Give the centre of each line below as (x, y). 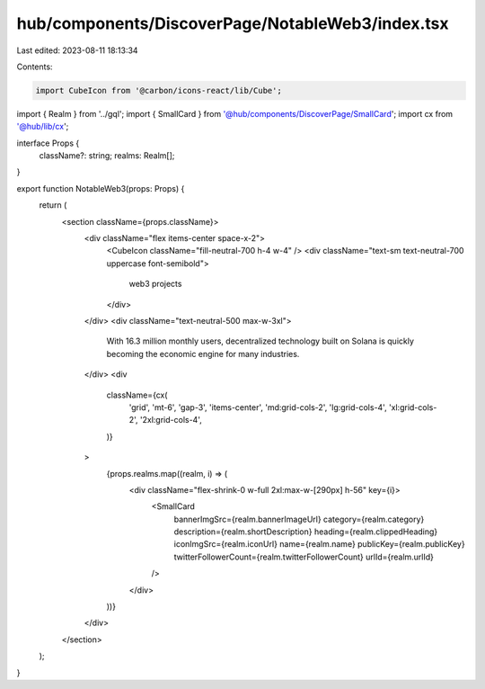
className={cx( (137, 395)
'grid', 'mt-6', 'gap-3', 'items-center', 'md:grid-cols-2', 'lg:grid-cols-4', (258, 407)
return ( (53, 205)
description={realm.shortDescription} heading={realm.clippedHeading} (306, 532)
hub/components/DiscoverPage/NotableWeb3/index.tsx (233, 23)
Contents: (35, 67)
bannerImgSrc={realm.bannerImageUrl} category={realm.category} (299, 519)
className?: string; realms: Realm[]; (107, 156)
